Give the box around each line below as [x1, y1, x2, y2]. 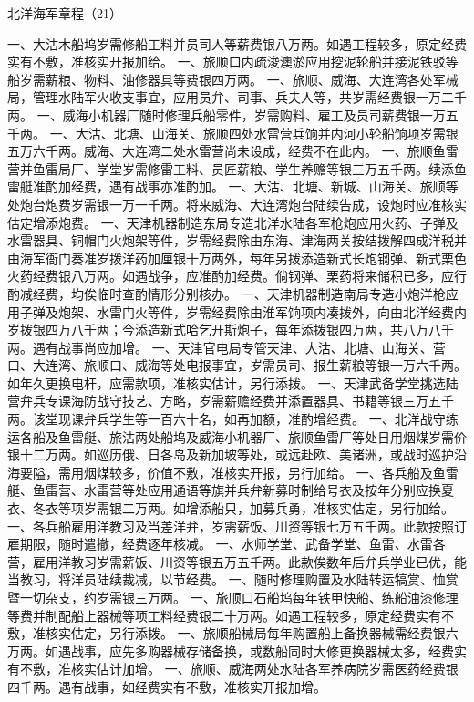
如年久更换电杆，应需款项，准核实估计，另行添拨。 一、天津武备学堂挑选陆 [7, 373, 459, 392]
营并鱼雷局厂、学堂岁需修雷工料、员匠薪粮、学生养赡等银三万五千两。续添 [7, 159, 454, 178]
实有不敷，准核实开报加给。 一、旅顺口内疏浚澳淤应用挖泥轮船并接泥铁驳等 [7, 52, 459, 71]
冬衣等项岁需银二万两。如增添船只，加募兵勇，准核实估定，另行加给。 [32, 499, 454, 518]
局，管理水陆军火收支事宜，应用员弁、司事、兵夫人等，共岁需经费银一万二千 [7, 88, 467, 107]
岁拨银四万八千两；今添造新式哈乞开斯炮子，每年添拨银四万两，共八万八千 [7, 320, 454, 339]
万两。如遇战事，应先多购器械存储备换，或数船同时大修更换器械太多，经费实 [7, 641, 467, 660]
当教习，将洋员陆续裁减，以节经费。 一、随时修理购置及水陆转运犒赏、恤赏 [7, 570, 459, 589]
